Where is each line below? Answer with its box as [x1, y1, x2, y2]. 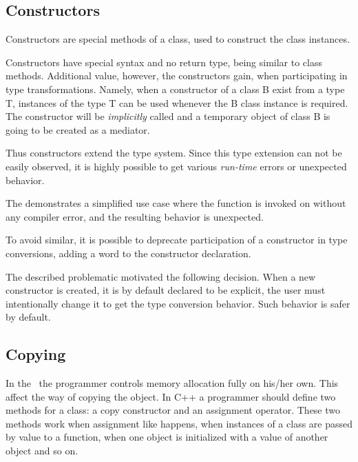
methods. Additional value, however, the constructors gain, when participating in [6, 68, 348, 83]
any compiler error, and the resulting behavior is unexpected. [6, 209, 264, 223]
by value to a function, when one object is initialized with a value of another [6, 430, 328, 444]
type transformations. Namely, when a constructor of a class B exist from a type [6, 81, 345, 96]
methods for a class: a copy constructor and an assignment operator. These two [6, 403, 341, 417]
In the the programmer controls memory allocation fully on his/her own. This [6, 376, 339, 390]
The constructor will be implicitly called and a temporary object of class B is [6, 109, 330, 123]
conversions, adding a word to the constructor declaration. [6, 245, 251, 260]
